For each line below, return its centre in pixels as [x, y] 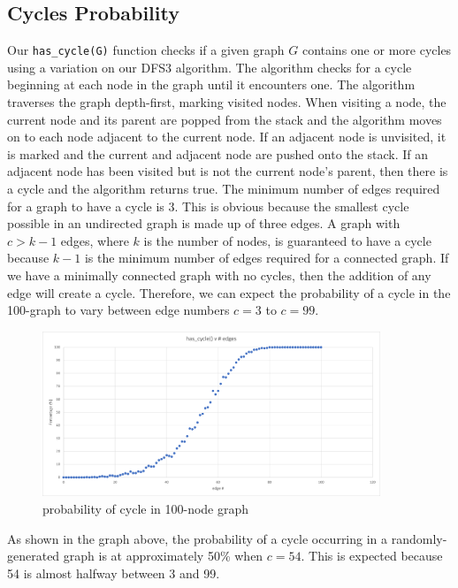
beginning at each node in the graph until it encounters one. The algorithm [211, 84]
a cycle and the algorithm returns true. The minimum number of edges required [224, 189]
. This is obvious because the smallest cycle [292, 206]
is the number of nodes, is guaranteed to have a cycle [287, 240]
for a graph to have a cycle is [86, 206]
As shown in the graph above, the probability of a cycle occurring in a [198, 538]
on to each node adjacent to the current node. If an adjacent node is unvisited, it [227, 137]
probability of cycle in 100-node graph [146, 509]
